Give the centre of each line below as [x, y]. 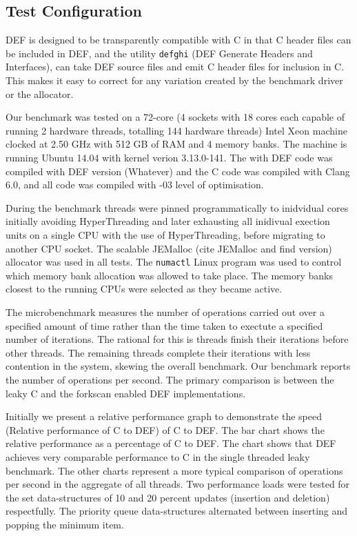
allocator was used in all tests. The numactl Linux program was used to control [174, 262]
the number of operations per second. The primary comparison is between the [170, 379]
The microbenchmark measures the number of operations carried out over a [165, 312]
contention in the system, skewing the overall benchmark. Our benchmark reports [178, 366]
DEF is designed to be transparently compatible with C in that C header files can [178, 40]
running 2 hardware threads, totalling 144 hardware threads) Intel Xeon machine [176, 130]
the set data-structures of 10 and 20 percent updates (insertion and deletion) [168, 497]
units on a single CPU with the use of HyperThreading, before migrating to [165, 234]
